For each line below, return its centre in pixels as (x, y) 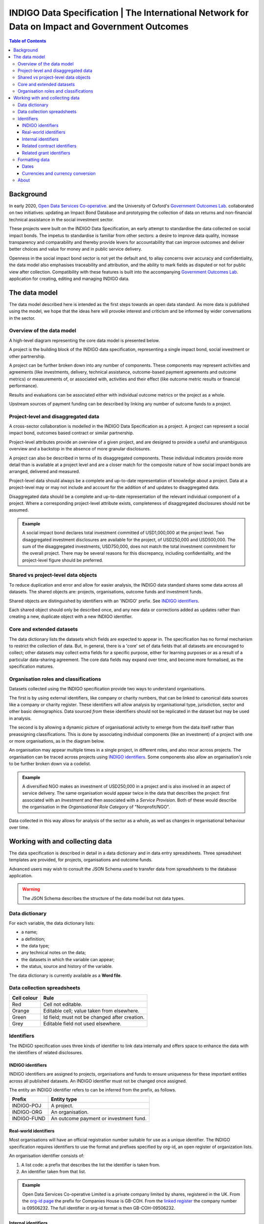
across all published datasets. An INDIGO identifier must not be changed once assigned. (98, 1081)
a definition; (33, 939)
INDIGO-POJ (27, 1106)
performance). (24, 386)
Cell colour (25, 998)
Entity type (64, 1099)
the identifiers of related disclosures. (46, 1052)
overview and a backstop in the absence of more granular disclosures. (80, 449)
